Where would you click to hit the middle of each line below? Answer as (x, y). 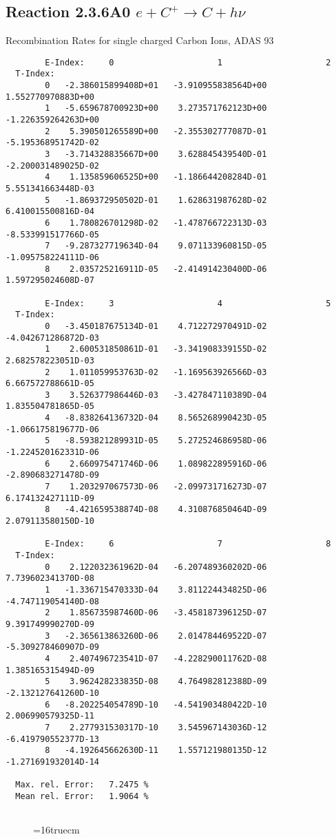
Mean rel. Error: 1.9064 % (82, 796)
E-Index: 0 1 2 (188, 62)
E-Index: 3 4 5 (188, 303)
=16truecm (56, 830)
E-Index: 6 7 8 (188, 544)
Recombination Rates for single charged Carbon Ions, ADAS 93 (140, 40)
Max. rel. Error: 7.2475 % (82, 785)
